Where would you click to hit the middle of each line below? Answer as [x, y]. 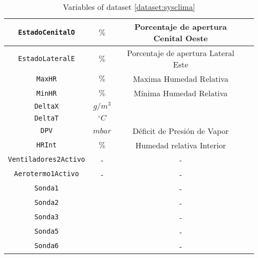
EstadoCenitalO [47, 32]
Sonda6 [47, 246]
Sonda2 [47, 203]
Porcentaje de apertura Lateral [181, 53]
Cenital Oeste [181, 38]
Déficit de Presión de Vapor [181, 130]
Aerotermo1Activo [47, 174]
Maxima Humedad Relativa [181, 79]
